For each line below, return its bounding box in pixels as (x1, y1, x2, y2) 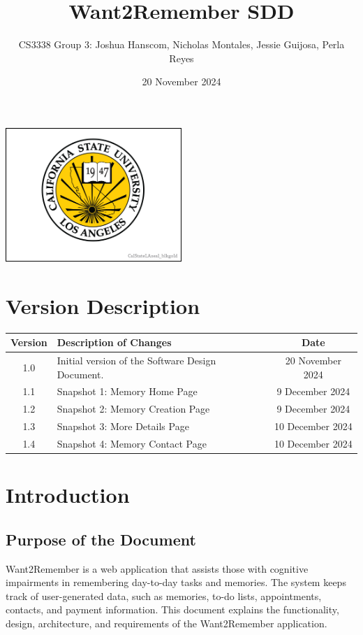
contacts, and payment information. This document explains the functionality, (6, 602, 339, 617)
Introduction (6, 480, 130, 509)
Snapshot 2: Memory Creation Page (57, 401, 210, 416)
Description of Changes (57, 335, 172, 350)
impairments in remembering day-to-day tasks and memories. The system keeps (6, 575, 346, 590)
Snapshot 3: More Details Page (57, 419, 189, 434)
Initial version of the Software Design (57, 353, 216, 368)
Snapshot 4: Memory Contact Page (57, 436, 207, 450)
